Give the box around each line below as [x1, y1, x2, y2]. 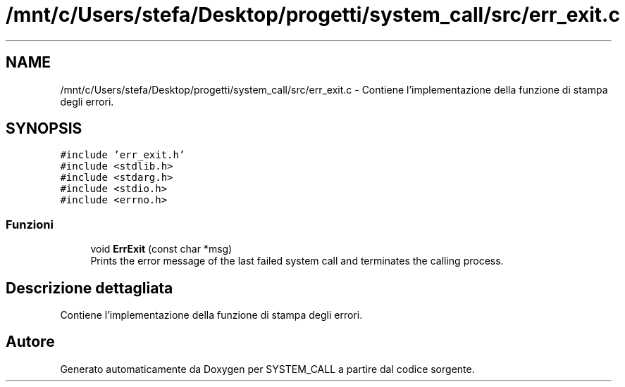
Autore [6, 333, 55, 351]
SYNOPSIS [6, 120, 82, 138]
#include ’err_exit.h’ [60, 149, 185, 161]
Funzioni [6, 217, 54, 231]
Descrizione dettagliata [6, 279, 173, 297]
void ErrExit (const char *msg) [90, 243, 233, 255]
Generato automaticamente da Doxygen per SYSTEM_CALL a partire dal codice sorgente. [60, 362, 475, 375]
